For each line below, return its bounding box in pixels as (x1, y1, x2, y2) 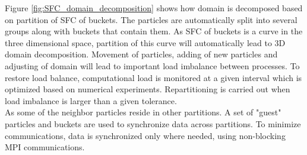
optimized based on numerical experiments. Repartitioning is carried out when (5, 83, 290, 95)
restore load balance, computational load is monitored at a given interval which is (5, 71, 302, 83)
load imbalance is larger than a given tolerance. (5, 94, 177, 106)
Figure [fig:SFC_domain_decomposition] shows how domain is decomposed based (5, 2, 303, 14)
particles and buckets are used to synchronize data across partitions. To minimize (5, 117, 301, 130)
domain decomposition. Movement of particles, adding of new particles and (5, 48, 278, 60)
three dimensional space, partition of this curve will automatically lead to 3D (5, 36, 286, 49)
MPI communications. (5, 141, 85, 153)
